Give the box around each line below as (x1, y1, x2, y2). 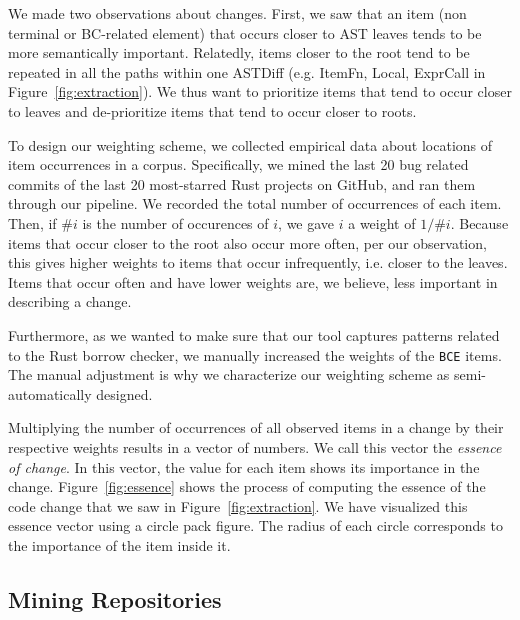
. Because (450, 212, 509, 233)
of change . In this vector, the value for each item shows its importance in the (8, 456, 480, 477)
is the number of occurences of (82, 212, 269, 233)
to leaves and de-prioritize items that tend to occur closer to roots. (8, 100, 417, 121)
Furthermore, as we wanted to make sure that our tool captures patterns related (8, 324, 500, 345)
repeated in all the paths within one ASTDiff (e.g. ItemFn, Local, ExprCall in (8, 61, 486, 82)
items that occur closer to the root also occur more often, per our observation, (8, 232, 487, 253)
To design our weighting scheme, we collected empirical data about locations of (8, 134, 493, 155)
